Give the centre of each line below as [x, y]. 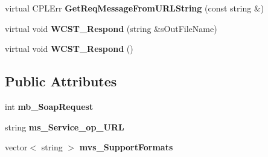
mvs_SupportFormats [126, 147]
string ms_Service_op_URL [65, 127]
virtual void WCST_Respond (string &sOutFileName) [111, 28]
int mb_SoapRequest [49, 106]
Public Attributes [61, 81]
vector [16, 147]
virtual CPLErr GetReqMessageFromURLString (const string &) [135, 8]
